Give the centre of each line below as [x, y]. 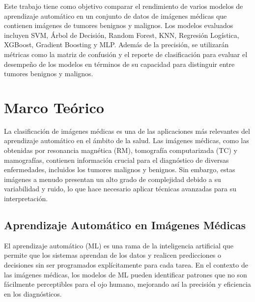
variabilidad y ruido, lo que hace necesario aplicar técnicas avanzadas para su [120, 189]
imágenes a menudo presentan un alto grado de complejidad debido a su [113, 179]
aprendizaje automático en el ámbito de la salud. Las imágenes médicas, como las [127, 140]
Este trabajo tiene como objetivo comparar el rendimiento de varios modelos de [124, 6]
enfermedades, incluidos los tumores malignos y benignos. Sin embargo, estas [120, 169]
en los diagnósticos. [33, 293]
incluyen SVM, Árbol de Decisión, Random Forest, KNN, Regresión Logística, [122, 35]
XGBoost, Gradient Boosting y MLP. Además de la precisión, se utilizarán [116, 45]
